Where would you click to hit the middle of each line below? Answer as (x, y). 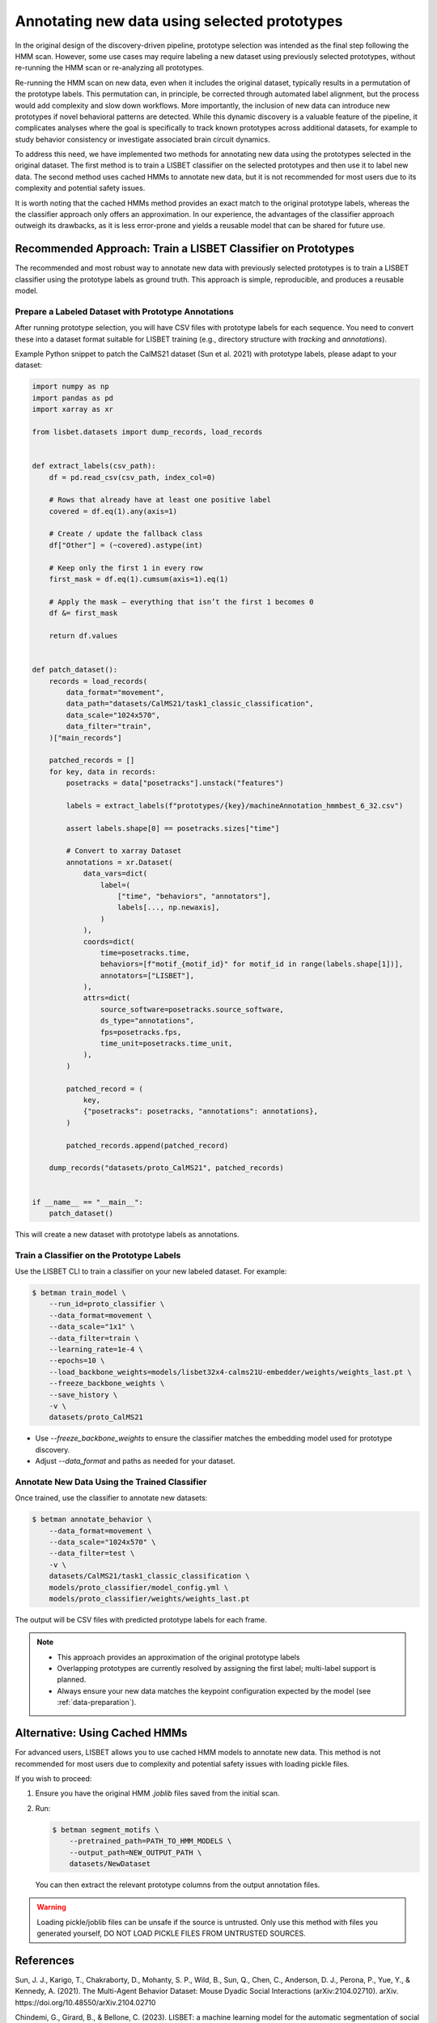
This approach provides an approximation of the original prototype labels (178, 1657)
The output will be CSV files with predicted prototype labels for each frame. (141, 1619)
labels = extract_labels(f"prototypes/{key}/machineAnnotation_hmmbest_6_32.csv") (235, 806)
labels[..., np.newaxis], (169, 908)
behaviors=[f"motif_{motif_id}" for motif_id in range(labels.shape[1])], (252, 964)
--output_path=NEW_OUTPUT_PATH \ (136, 1852)
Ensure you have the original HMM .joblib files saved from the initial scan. (157, 1793)
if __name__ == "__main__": (87, 1202)
